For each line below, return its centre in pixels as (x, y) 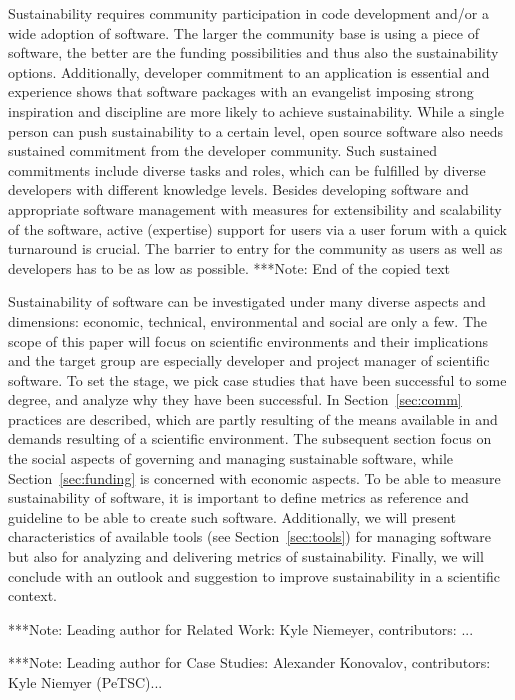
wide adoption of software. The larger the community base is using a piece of (243, 32)
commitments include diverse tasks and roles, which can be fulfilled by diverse (247, 169)
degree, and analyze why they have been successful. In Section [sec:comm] (235, 399)
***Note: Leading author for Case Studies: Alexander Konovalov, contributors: (249, 662)
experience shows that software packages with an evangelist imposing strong (241, 91)
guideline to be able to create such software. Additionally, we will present (232, 516)
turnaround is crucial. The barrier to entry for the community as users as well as (255, 248)
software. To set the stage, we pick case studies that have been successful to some (257, 379)
